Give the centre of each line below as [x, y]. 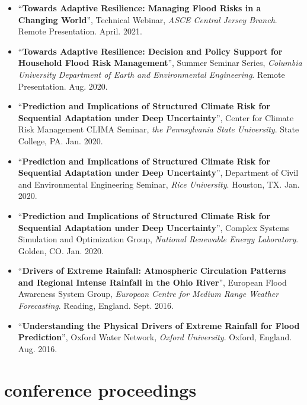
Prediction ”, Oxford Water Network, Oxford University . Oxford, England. [155, 337]
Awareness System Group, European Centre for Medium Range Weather [148, 294]
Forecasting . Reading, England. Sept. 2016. [96, 306]
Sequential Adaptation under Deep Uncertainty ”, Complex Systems [154, 227]
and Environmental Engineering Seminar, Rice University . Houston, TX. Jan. [159, 184]
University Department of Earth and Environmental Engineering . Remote [151, 74]
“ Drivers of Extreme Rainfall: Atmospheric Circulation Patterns [152, 270]
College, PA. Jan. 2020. [60, 140]
